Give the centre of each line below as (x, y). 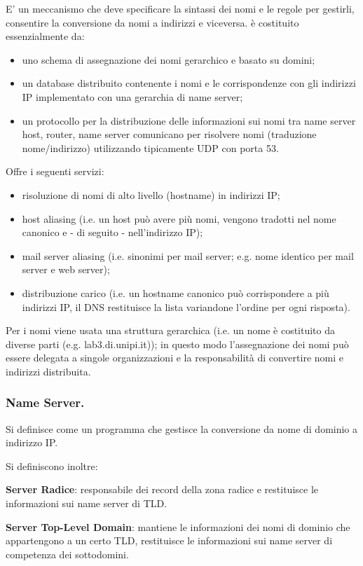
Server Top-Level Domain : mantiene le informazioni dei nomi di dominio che (178, 526)
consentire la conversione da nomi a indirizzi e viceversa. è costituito (152, 22)
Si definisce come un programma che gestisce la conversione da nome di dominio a (182, 428)
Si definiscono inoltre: (52, 465)
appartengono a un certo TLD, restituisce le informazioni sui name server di (169, 540)
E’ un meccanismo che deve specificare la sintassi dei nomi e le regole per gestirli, (180, 8)
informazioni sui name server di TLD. (87, 503)
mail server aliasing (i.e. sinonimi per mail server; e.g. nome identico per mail (188, 255)
